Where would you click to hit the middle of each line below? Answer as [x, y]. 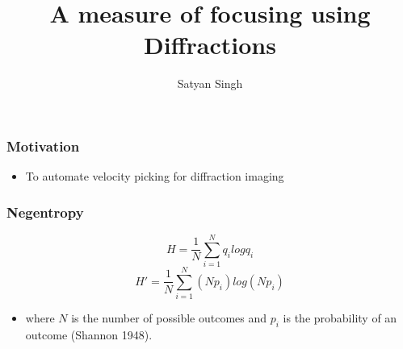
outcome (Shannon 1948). [89, 335]
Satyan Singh [210, 83]
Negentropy [45, 212]
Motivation [43, 145]
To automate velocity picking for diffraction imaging [155, 176]
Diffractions [210, 45]
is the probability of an [340, 318]
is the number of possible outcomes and [169, 318]
